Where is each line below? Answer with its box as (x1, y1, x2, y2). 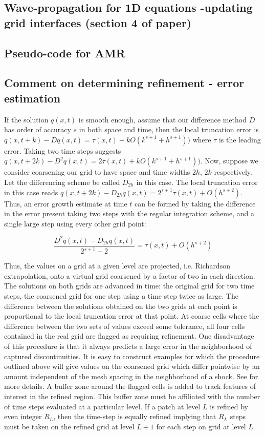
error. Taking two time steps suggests (4, 145, 121, 156)
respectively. (214, 167, 252, 177)
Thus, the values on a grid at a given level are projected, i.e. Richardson (4, 260, 230, 271)
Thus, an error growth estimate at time (4, 198, 127, 209)
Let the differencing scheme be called (4, 176, 120, 187)
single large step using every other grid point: (4, 218, 146, 229)
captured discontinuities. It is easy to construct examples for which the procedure (4, 350, 260, 361)
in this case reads (4, 187, 58, 197)
